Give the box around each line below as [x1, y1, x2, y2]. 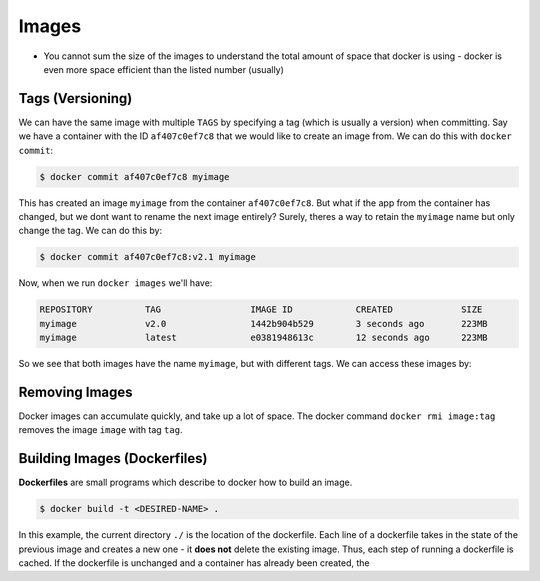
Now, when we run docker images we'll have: [18, 277, 213, 289]
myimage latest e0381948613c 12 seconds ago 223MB [39, 332, 489, 344]
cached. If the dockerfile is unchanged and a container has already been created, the [18, 557, 370, 569]
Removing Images [18, 383, 134, 400]
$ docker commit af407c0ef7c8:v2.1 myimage [39, 251, 257, 263]
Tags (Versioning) [18, 90, 133, 107]
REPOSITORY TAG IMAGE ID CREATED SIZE [39, 304, 483, 315]
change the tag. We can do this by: [18, 225, 163, 237]
